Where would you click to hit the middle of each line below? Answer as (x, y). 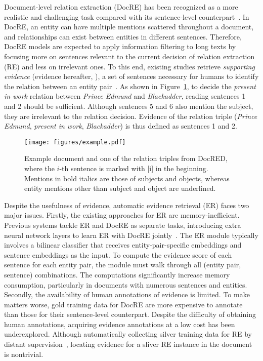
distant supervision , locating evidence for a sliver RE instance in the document (128, 344)
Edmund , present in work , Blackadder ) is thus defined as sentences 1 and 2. (121, 126)
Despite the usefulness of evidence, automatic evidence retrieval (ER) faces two (127, 205)
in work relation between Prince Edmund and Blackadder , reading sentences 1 (125, 96)
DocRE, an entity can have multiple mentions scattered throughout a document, (129, 27)
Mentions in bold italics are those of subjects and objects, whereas (127, 178)
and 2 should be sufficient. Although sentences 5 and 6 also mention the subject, (129, 106)
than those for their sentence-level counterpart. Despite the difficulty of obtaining (130, 314)
